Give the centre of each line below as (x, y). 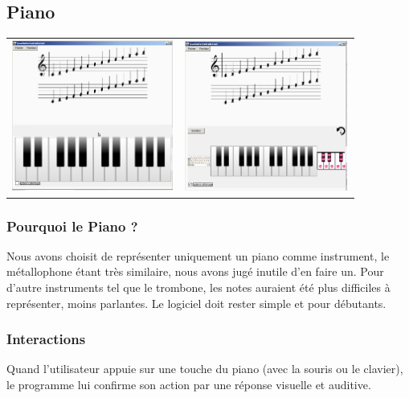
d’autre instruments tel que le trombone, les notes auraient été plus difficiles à (198, 287)
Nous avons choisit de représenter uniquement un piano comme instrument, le (198, 255)
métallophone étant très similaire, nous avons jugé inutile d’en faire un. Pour (195, 271)
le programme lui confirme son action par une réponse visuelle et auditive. (189, 384)
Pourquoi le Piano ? (72, 226)
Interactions (46, 339)
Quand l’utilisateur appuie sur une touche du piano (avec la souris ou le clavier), (205, 369)
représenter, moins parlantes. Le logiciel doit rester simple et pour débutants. (196, 303)
